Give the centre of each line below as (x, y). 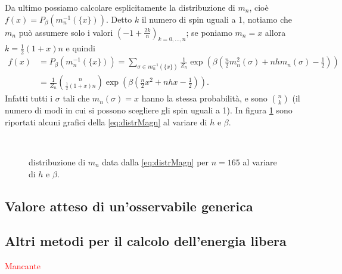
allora (275, 32)
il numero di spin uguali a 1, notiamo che (217, 19)
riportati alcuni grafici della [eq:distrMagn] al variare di (106, 121)
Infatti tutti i (29, 98)
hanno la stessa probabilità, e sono (204, 98)
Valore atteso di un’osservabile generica (129, 206)
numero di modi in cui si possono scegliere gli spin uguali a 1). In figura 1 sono (149, 110)
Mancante (23, 266)
